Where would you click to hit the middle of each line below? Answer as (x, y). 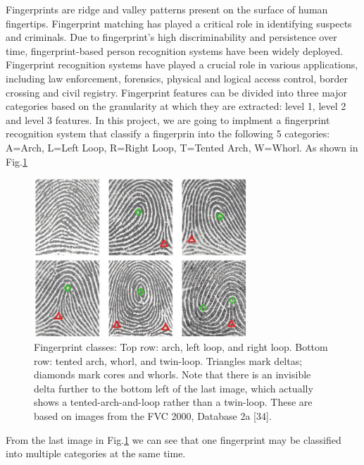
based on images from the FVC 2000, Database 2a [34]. (153, 416)
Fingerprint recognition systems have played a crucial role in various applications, (182, 64)
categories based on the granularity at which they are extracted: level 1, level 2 (176, 106)
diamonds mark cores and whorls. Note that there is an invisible (172, 374)
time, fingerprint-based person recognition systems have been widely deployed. (175, 50)
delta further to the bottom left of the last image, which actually (174, 388)
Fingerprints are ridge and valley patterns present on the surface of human (167, 9)
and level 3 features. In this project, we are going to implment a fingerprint (168, 119)
